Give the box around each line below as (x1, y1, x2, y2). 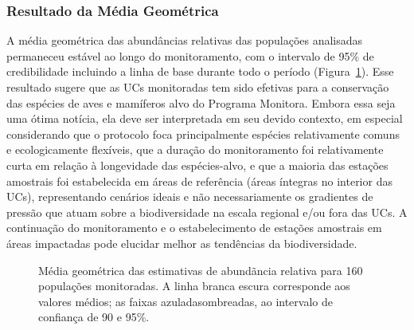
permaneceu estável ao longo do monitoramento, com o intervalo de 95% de (6, 47, 374, 64)
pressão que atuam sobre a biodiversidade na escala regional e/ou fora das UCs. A (6, 203, 408, 220)
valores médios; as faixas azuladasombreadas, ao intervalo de (38, 293, 333, 309)
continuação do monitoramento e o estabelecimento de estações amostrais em (6, 219, 382, 236)
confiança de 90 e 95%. (38, 308, 150, 325)
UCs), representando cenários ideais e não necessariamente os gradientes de (6, 188, 373, 205)
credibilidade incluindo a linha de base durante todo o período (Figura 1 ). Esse (6, 63, 394, 80)
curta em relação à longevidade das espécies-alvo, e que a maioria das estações (6, 156, 389, 173)
